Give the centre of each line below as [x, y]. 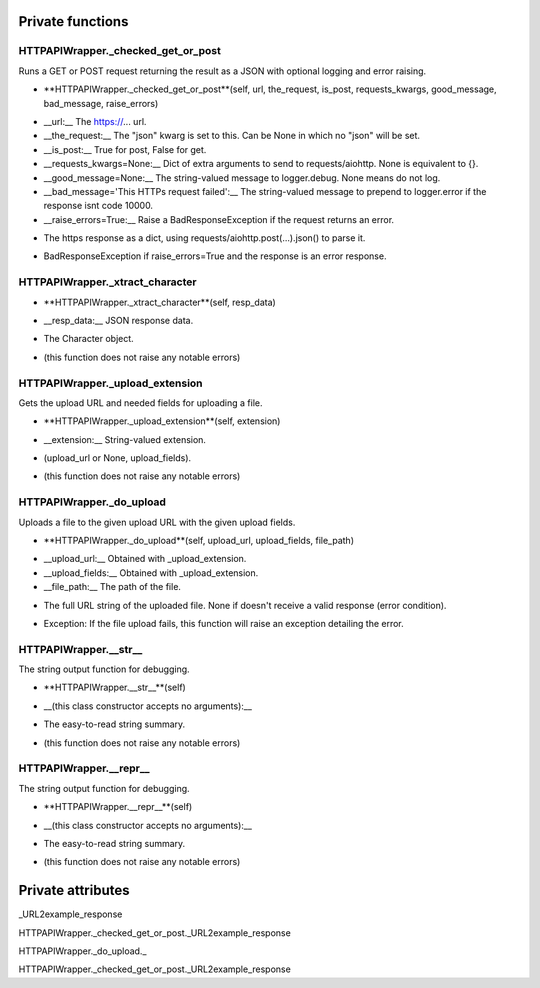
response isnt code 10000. [98, 206]
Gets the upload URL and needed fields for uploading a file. [140, 402]
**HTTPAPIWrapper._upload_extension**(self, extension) [162, 421]
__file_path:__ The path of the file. [112, 587]
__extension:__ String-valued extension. [125, 439]
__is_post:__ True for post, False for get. [125, 149]
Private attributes [74, 890]
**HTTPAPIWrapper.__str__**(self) [115, 687]
